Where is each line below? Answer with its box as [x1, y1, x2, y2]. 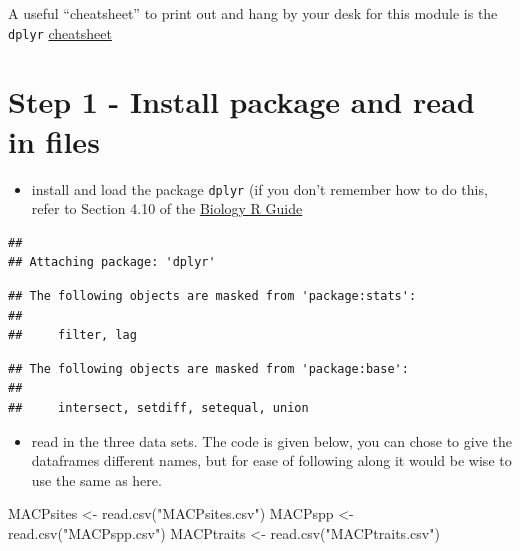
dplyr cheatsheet [8, 22, 112, 43]
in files [8, 120, 100, 161]
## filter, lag [8, 328, 137, 343]
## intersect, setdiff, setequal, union [8, 400, 309, 415]
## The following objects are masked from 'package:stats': [8, 289, 417, 303]
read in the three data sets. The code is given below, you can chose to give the [31, 430, 512, 451]
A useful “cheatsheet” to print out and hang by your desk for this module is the [8, 3, 498, 23]
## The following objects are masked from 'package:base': [8, 361, 409, 376]
